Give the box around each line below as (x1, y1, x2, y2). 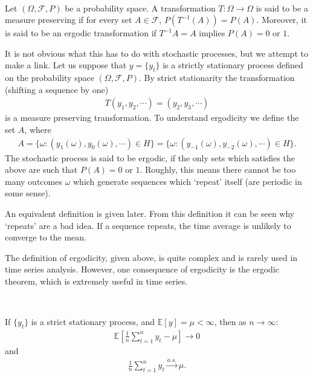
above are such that (5, 163, 78, 176)
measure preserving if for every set (5, 13, 132, 26)
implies (199, 27, 225, 39)
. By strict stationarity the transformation (138, 71, 295, 84)
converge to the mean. (5, 231, 86, 243)
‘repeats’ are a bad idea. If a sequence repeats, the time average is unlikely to (5, 219, 291, 231)
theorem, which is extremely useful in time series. (5, 274, 188, 287)
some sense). (5, 187, 51, 199)
